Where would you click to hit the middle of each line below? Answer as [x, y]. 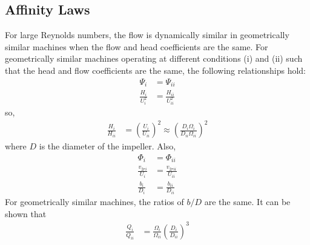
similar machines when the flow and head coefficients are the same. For [137, 46]
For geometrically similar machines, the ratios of [94, 202]
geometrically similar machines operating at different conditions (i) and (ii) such [154, 58]
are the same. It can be [247, 202]
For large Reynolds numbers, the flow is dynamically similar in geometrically [147, 35]
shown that [26, 213]
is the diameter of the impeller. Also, [107, 146]
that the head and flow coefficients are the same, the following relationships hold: [155, 70]
